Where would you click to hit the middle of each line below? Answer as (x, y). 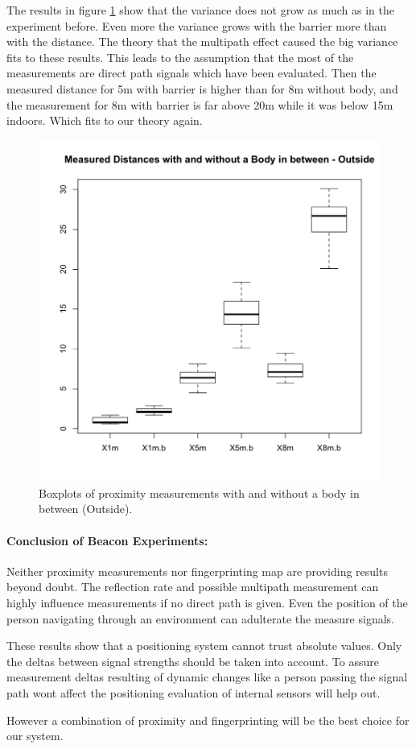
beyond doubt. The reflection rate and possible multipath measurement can (193, 587)
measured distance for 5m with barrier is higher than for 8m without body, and (202, 88)
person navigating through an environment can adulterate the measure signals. (200, 618)
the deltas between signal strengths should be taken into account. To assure (193, 661)
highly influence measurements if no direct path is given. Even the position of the (207, 602)
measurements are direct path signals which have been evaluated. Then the (192, 73)
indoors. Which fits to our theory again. (105, 120)
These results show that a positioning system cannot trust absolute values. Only (204, 646)
